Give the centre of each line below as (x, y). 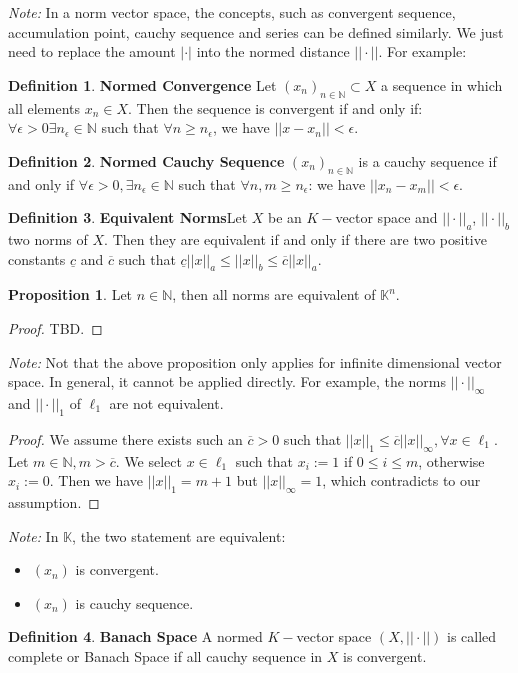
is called (472, 636)
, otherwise (451, 460)
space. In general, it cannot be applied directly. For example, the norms (227, 381)
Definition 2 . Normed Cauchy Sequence (146, 160)
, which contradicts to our (401, 480)
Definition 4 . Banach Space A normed (135, 636)
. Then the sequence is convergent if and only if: (275, 107)
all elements (44, 107)
